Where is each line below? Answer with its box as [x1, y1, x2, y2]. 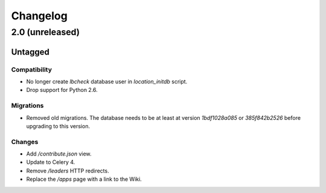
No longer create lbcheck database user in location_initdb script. [26, 77, 188, 85]
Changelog [11, 9, 68, 22]
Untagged [11, 47, 50, 57]
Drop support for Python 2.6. [26, 87, 98, 94]
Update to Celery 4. [26, 159, 75, 166]
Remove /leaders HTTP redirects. [26, 167, 109, 174]
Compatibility [11, 65, 53, 74]
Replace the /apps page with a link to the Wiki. [26, 175, 142, 183]
